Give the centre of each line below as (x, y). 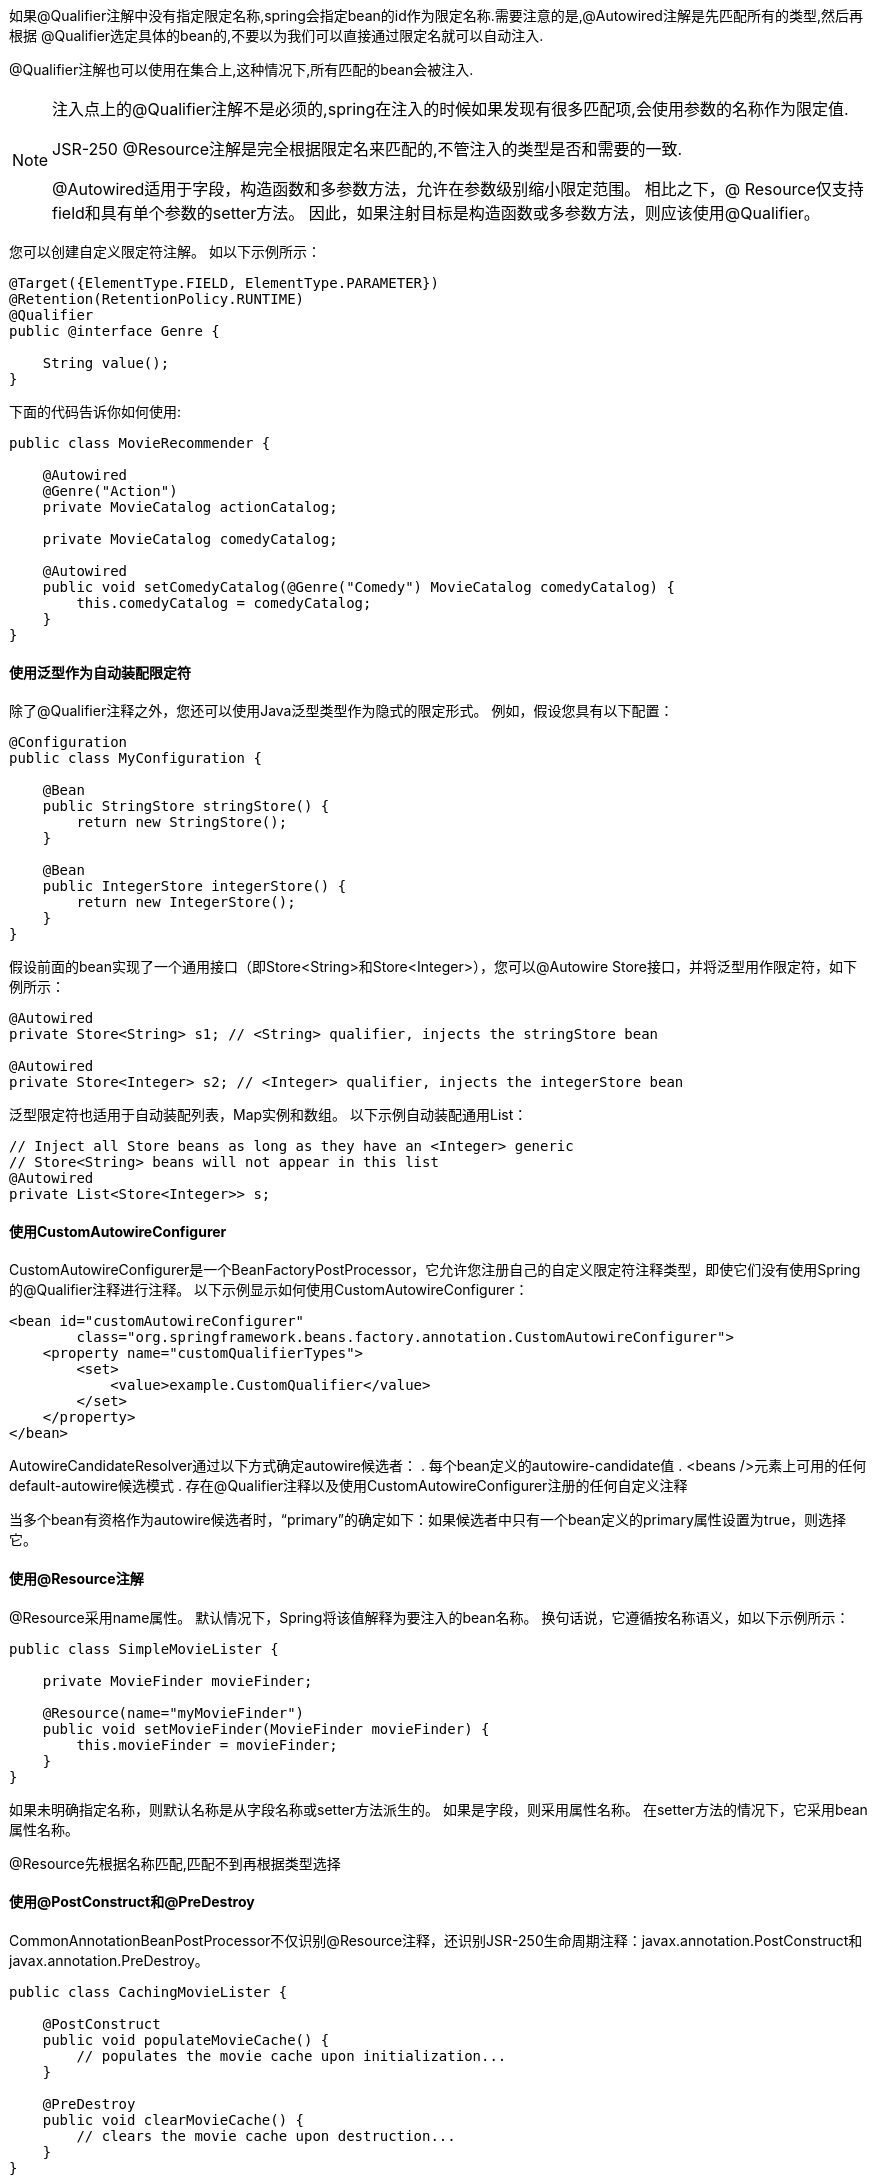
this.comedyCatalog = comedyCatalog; (224, 603)
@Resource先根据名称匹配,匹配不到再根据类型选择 (175, 1863)
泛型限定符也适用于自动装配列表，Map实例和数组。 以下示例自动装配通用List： (268, 1115)
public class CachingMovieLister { (148, 1991)
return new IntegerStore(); (186, 902)
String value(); (106, 363)
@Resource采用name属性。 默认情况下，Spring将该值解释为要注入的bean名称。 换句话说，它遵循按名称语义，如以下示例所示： (429, 1617)
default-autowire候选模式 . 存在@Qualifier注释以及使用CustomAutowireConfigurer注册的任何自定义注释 (348, 1486)
